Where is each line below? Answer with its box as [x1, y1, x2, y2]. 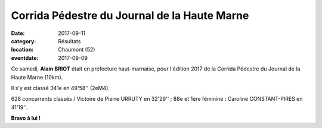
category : [11, 37, 36, 44]
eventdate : [11, 54, 39, 62]
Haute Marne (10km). [11, 73, 63, 81]
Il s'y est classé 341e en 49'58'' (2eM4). [11, 84, 110, 91]
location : [11, 46, 34, 53]
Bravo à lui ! [11, 114, 41, 121]
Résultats [58, 37, 81, 44]
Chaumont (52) [58, 46, 95, 53]
